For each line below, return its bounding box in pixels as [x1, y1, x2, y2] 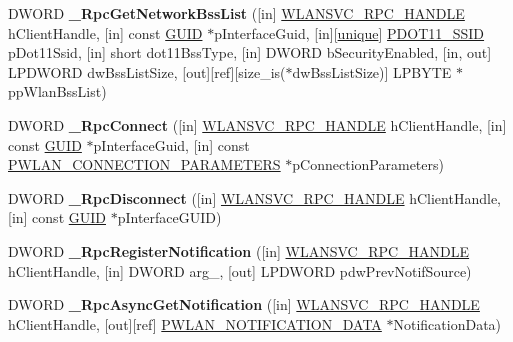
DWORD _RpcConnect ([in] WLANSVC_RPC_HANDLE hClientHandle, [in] [8, 114, 507, 135]
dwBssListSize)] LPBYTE [292, 61, 452, 82]
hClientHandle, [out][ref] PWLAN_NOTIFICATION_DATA [8, 313, 382, 334]
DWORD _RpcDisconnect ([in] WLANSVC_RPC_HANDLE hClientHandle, [8, 187, 501, 208]
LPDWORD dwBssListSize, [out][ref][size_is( [8, 61, 286, 82]
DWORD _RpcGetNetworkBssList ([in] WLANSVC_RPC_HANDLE [8, 3, 465, 23]
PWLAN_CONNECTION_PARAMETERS [8, 154, 281, 175]
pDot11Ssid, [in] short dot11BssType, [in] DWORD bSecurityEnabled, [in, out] [8, 42, 492, 63]
